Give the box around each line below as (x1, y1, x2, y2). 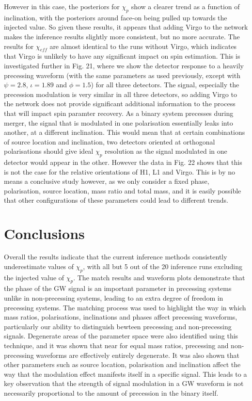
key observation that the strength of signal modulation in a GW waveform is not (4, 378, 244, 388)
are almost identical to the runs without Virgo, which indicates (49, 41, 237, 51)
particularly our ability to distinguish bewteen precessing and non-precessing (4, 321, 232, 331)
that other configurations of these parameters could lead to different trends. (4, 195, 228, 205)
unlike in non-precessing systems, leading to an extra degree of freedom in (4, 292, 223, 303)
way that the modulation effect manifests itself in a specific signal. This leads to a (4, 369, 247, 379)
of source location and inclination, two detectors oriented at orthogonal (4, 136, 215, 146)
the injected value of (4, 272, 64, 282)
